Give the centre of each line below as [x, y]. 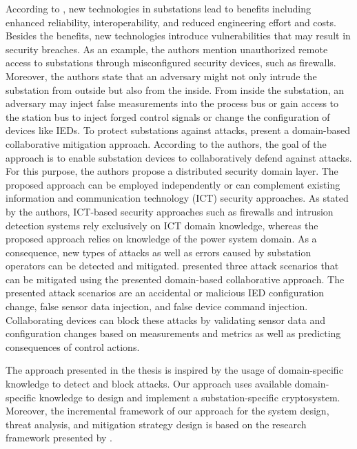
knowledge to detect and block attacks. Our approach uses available [149, 384]
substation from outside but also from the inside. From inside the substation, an [175, 89]
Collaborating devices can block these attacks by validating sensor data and [166, 319]
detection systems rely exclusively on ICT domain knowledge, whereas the [162, 225]
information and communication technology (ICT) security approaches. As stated [177, 198]
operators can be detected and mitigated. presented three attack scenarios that [172, 266]
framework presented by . [59, 438]
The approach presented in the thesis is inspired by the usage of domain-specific [174, 370]
